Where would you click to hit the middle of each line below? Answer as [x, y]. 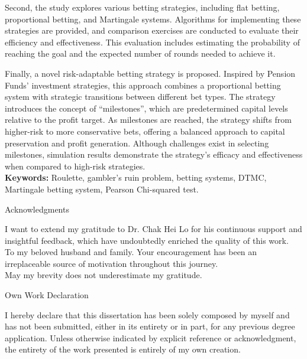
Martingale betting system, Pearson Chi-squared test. [102, 189]
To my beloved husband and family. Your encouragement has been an [131, 252]
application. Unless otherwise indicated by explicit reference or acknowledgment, [151, 337]
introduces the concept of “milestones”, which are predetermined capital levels [146, 108]
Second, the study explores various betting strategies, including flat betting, [142, 7]
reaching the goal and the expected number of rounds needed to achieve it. [140, 53]
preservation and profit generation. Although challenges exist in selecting [137, 143]
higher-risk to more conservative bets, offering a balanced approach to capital [145, 131]
